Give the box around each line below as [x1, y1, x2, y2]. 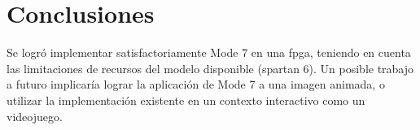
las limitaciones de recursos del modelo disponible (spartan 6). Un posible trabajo [7, 59, 414, 76]
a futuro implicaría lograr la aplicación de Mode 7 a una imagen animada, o [7, 76, 385, 93]
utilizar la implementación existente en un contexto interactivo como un [7, 91, 365, 108]
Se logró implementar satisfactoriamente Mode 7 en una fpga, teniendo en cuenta [7, 44, 411, 61]
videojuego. [7, 107, 63, 124]
